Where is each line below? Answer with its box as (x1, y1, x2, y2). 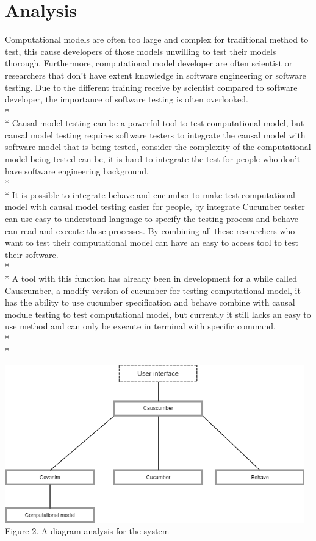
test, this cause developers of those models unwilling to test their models (5, 45, 276, 57)
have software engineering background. (5, 164, 149, 177)
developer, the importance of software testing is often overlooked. (5, 93, 248, 106)
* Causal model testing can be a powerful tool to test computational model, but (5, 116, 304, 129)
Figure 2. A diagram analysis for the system (5, 525, 170, 537)
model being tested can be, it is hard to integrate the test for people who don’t (5, 152, 301, 165)
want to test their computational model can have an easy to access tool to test (5, 236, 299, 249)
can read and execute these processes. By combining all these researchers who (5, 224, 295, 237)
